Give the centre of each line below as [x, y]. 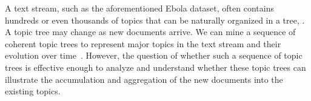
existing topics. [33, 91]
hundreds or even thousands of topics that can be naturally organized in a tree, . [155, 20]
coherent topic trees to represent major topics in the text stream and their [143, 43]
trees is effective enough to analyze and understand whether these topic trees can [155, 67]
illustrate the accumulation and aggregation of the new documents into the [144, 79]
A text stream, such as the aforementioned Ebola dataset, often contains [139, 8]
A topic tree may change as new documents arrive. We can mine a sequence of [150, 32]
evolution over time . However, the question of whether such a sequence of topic [154, 55]
